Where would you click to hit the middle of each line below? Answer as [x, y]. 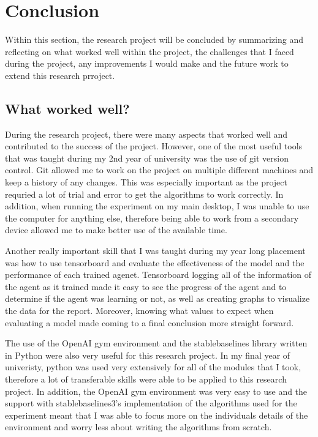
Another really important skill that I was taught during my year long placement [155, 251]
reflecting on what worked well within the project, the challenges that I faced [150, 51]
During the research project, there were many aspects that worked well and [146, 134]
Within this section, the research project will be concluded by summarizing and [154, 39]
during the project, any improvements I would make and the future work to [147, 63]
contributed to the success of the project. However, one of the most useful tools [154, 146]
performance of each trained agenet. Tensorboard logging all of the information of [158, 275]
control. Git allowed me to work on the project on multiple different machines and [159, 170]
